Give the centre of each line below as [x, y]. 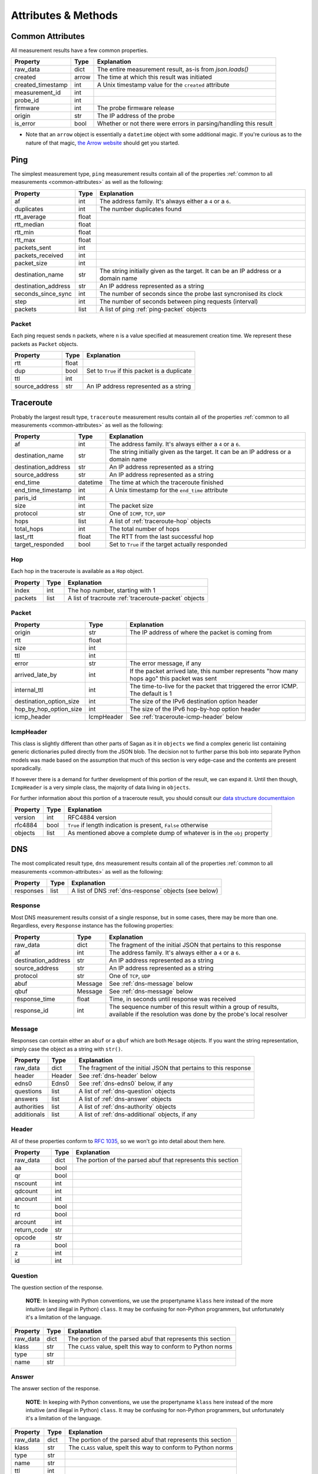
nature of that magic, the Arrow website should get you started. [102, 143]
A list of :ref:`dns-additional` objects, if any [138, 1114]
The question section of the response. [57, 1287]
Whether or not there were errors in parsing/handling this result [185, 124]
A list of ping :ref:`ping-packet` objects [153, 309]
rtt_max [25, 240]
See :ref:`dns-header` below [118, 1076]
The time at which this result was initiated [154, 77]
